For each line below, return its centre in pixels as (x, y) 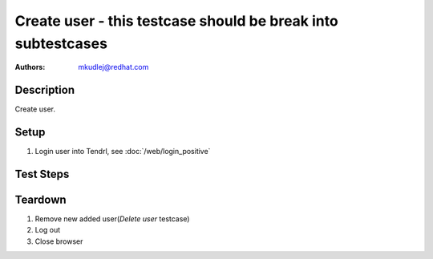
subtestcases (61, 43)
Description (45, 90)
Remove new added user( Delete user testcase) (112, 219)
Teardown (41, 199)
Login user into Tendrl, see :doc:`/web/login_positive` (123, 152)
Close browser (59, 241)
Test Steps (42, 174)
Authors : (30, 67)
